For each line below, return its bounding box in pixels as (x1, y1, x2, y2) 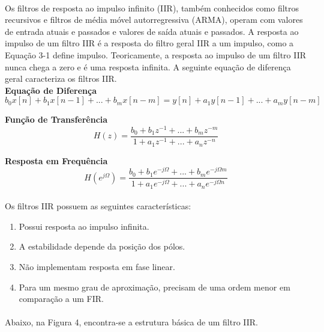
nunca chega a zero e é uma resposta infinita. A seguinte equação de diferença (5, 60, 291, 73)
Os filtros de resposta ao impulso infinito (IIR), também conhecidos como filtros (5, 1, 299, 14)
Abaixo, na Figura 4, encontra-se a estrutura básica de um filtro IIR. (5, 316, 258, 328)
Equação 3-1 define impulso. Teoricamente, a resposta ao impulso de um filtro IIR (5, 48, 307, 61)
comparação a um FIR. (19, 292, 104, 305)
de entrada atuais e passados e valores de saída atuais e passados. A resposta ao (5, 25, 299, 37)
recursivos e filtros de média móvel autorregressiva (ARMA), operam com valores (5, 13, 303, 26)
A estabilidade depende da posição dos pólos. (19, 240, 185, 253)
